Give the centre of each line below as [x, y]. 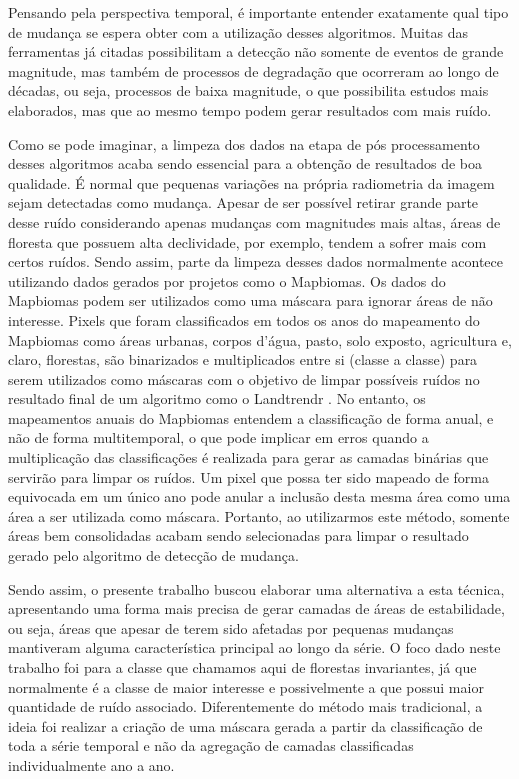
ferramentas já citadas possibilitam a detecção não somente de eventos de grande [256, 51]
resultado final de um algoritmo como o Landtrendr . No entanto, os [217, 398]
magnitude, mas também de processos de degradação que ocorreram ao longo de [253, 70]
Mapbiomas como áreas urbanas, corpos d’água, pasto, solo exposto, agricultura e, [260, 339]
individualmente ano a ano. [91, 764]
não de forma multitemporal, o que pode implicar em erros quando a [218, 437]
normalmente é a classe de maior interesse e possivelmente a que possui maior [246, 686]
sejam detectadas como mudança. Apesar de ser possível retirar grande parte [243, 202]
